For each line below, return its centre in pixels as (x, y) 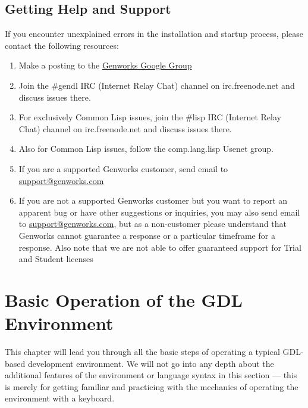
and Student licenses (56, 259)
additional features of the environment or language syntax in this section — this (151, 375)
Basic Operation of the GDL (124, 299)
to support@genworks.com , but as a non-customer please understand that (153, 224)
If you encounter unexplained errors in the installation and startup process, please (154, 34)
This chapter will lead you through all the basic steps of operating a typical (142, 352)
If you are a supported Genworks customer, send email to (123, 168)
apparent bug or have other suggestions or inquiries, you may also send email (159, 212)
